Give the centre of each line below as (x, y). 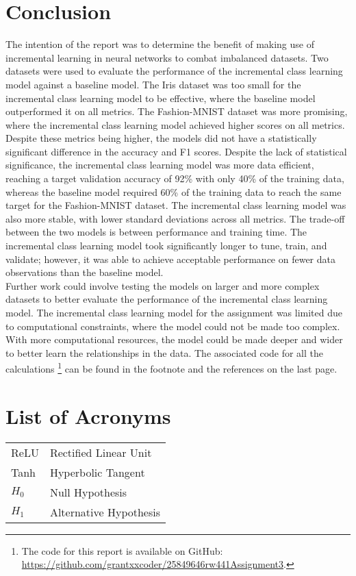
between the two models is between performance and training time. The (156, 232)
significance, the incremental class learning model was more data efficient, (160, 165)
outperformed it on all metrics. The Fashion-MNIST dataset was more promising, (177, 111)
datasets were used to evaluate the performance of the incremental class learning (174, 71)
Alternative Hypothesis (105, 512)
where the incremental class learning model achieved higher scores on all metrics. (175, 124)
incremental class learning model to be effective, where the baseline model (161, 98)
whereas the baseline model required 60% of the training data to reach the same (174, 191)
